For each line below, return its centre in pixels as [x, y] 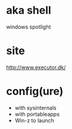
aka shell [29, 10]
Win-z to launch [35, 120]
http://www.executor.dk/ [36, 67]
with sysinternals [35, 108]
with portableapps [37, 114]
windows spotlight [29, 27]
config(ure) [35, 91]
